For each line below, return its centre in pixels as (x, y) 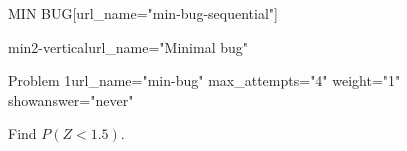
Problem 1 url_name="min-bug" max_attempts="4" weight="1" (204, 80)
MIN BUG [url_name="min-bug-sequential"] (143, 13)
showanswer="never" (71, 99)
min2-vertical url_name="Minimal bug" (128, 46)
